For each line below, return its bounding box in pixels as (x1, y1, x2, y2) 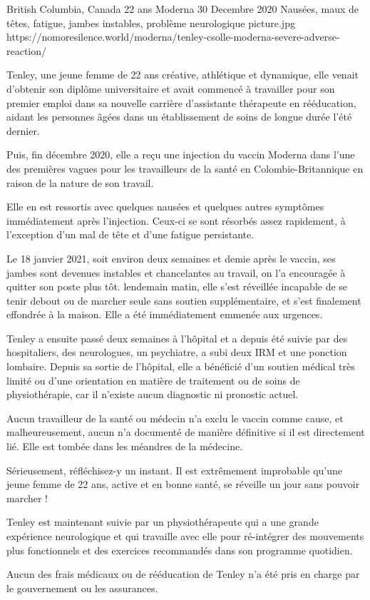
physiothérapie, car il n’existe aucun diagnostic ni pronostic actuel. (6, 387, 299, 402)
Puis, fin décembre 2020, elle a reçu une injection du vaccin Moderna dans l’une (6, 147, 355, 162)
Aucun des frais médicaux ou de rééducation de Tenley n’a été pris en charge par (6, 566, 360, 581)
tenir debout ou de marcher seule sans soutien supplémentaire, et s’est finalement (6, 293, 361, 307)
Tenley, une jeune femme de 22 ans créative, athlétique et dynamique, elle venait (6, 67, 359, 82)
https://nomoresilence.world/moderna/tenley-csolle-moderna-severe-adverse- (6, 29, 340, 44)
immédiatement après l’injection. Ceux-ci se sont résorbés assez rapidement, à (6, 213, 346, 228)
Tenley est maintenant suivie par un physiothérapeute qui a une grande (6, 514, 319, 529)
